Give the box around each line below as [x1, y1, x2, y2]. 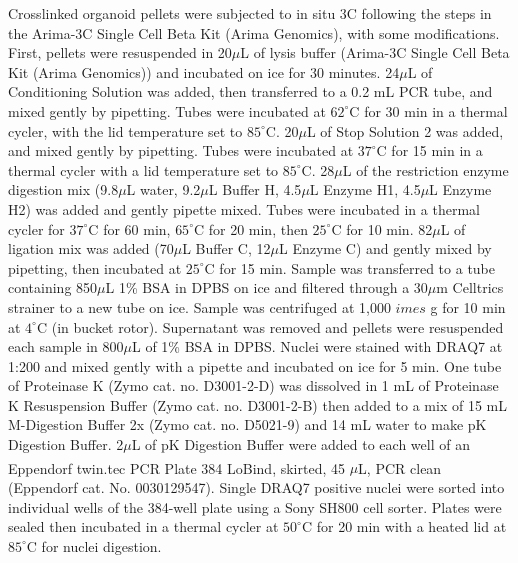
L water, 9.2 [126, 179, 201, 200]
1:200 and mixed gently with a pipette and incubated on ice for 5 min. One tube [8, 355, 502, 376]
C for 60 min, [88, 218, 171, 239]
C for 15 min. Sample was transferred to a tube [204, 257, 496, 278]
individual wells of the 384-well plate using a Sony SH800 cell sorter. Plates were [8, 496, 502, 517]
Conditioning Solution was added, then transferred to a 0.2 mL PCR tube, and [8, 81, 493, 102]
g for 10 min [430, 296, 506, 317]
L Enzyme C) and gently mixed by [278, 238, 492, 259]
